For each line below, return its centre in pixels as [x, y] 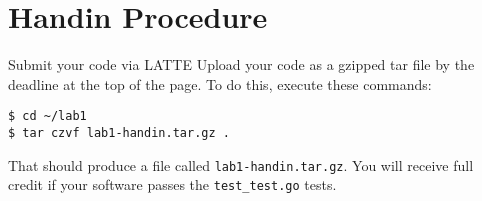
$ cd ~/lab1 [47, 116]
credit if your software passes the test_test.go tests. [172, 184]
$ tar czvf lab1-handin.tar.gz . [119, 132]
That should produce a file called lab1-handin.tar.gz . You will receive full [241, 164]
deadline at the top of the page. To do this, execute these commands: [220, 83]
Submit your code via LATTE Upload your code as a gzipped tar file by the [241, 64]
